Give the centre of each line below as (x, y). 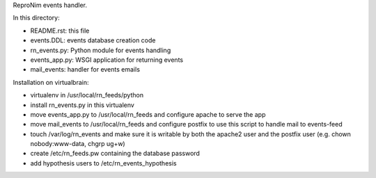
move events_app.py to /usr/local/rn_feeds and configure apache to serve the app (148, 114)
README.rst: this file (60, 31)
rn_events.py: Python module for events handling (101, 50)
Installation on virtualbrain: (51, 82)
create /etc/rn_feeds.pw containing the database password (115, 154)
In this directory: (36, 18)
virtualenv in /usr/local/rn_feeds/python (87, 95)
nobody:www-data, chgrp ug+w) (78, 144)
